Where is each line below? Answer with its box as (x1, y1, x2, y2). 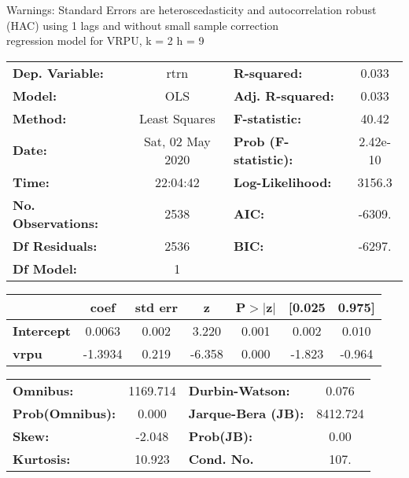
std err (134, 297, 178, 316)
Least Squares (138, 108, 216, 127)
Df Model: (13, 259, 77, 278)
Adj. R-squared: (233, 86, 334, 105)
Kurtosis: (13, 449, 71, 468)
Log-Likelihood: (233, 172, 332, 191)
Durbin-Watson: (188, 381, 290, 399)
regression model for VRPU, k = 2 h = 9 (6, 32, 204, 49)
